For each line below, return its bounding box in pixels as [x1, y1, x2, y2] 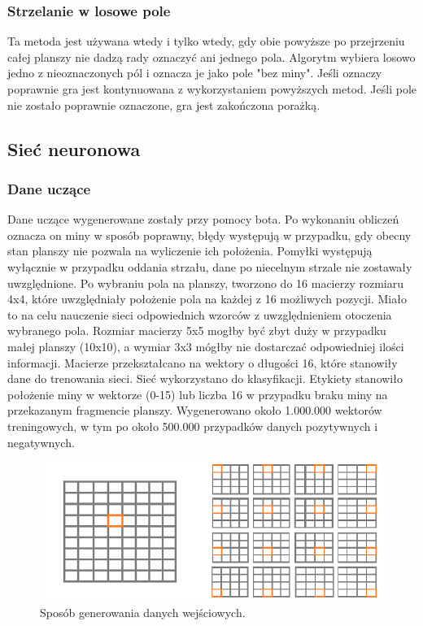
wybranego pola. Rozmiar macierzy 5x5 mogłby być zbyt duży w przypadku [7, 322, 386, 339]
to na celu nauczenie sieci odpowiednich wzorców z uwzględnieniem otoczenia [7, 306, 392, 323]
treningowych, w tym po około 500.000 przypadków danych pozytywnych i [7, 417, 378, 434]
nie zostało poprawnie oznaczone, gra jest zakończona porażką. [7, 96, 321, 113]
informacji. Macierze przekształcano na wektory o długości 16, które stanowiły [7, 354, 398, 371]
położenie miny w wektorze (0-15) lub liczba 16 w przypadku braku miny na [7, 385, 388, 402]
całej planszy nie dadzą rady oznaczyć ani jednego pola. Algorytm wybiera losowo [7, 48, 416, 65]
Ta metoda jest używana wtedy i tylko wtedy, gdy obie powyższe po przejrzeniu [7, 33, 405, 50]
